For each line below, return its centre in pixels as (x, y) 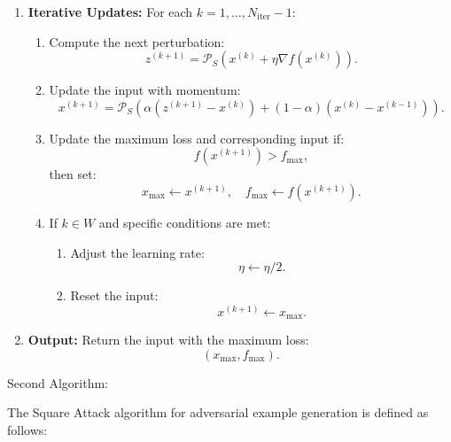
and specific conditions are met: (185, 222)
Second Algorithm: (58, 382)
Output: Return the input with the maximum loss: (168, 340)
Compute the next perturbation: (137, 41)
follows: (27, 430)
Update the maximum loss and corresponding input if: (197, 138)
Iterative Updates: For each (110, 12)
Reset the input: (114, 295)
